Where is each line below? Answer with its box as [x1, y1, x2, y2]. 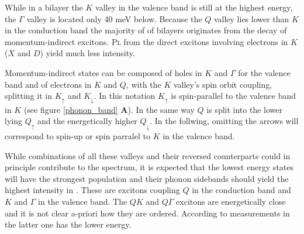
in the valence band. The [38, 195, 127, 207]
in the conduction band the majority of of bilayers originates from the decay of [5, 24, 287, 36]
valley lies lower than [213, 12, 289, 25]
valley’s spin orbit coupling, [173, 78, 272, 90]
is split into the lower [206, 103, 282, 115]
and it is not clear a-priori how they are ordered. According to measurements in [5, 207, 290, 219]
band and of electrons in [5, 78, 92, 90]
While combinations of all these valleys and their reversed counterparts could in [5, 149, 291, 161]
